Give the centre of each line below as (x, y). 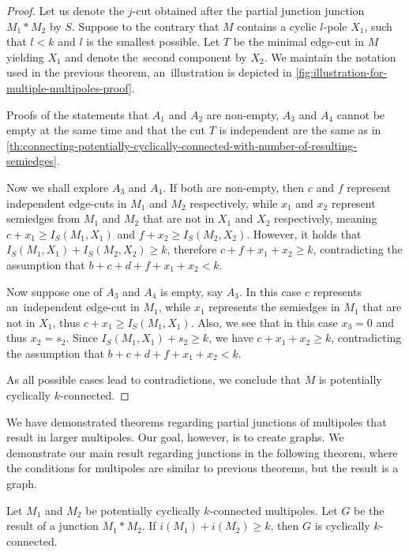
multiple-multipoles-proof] (69, 87)
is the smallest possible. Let (153, 41)
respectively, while (234, 203)
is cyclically (342, 526)
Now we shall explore (58, 187)
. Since (82, 338)
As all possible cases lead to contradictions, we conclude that (154, 379)
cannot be (361, 114)
